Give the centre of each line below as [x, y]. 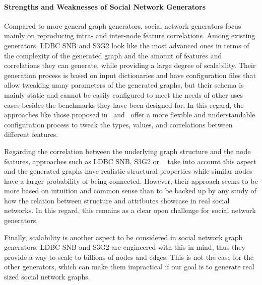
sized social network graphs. [47, 277]
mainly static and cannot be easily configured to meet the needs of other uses [124, 94]
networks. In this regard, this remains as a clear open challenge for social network [130, 210]
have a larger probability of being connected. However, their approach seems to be [131, 181]
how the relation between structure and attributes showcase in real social [117, 200]
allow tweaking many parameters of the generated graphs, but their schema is [124, 85]
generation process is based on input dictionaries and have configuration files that [130, 75]
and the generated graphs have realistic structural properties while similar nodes [128, 171]
